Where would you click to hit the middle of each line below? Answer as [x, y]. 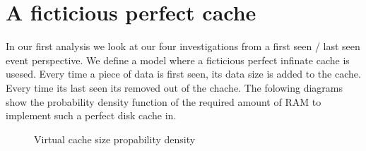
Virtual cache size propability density [115, 139]
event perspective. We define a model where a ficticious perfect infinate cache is [178, 60]
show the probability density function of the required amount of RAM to [164, 101]
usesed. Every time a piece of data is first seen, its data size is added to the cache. [183, 74]
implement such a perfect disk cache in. [91, 115]
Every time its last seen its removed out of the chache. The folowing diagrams [175, 87]
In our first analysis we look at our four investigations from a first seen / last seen [183, 46]
